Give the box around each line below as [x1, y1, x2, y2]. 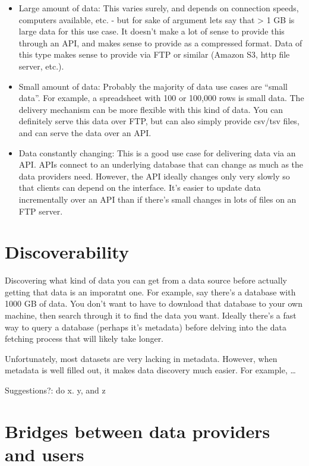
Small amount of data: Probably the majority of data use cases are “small [18, 80, 288, 92]
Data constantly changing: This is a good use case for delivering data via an [18, 146, 296, 159]
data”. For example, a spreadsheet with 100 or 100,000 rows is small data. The [18, 92, 304, 104]
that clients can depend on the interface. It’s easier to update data [18, 181, 261, 194]
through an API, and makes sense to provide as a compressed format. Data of [18, 36, 302, 49]
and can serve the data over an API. [18, 126, 152, 138]
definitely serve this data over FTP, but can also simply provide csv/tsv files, [18, 115, 299, 127]
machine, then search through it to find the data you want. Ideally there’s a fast [5, 309, 297, 321]
